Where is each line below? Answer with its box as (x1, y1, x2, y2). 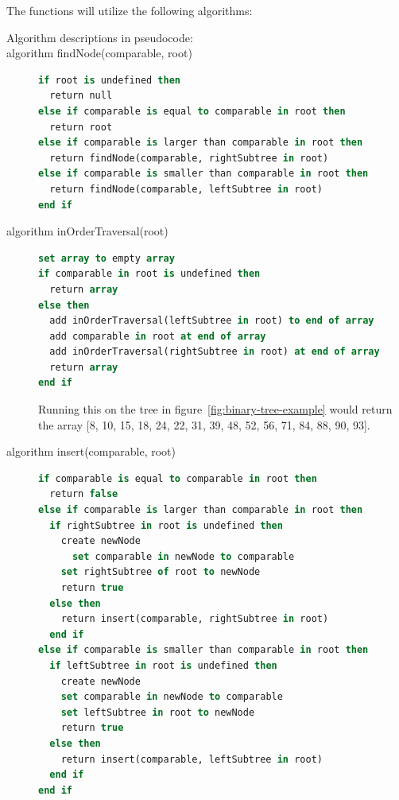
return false (49, 488, 118, 500)
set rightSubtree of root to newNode (60, 566, 261, 578)
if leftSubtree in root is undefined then (49, 659, 277, 671)
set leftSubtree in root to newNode (60, 706, 255, 718)
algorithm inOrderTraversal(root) (6, 223, 169, 239)
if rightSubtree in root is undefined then (49, 519, 283, 531)
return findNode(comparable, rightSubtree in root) (49, 152, 329, 164)
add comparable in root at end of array (49, 330, 266, 342)
